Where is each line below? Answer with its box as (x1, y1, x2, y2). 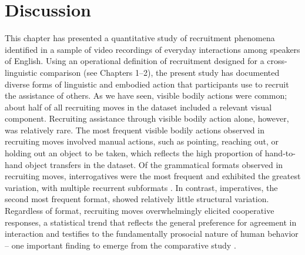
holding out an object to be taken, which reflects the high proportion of (5, 147, 263, 159)
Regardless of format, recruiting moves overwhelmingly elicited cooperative (5, 204, 274, 217)
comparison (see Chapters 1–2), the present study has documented (39, 66, 280, 78)
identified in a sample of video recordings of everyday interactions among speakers (5, 43, 300, 55)
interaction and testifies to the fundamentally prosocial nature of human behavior (5, 227, 299, 240)
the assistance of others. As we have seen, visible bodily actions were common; (5, 89, 287, 102)
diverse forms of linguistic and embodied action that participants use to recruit (5, 78, 289, 90)
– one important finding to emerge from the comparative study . (5, 239, 236, 251)
